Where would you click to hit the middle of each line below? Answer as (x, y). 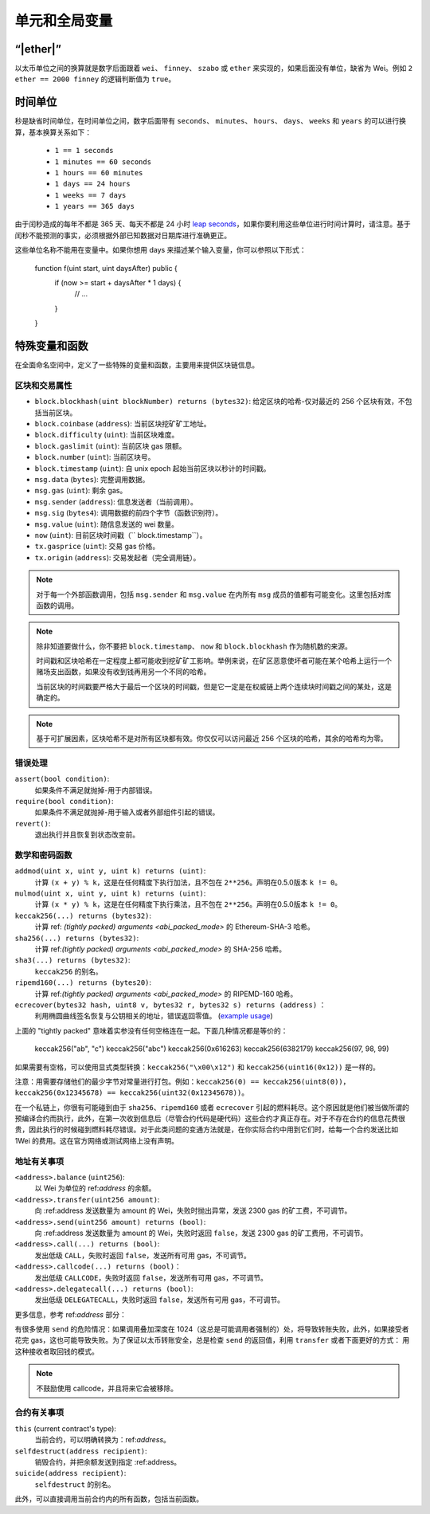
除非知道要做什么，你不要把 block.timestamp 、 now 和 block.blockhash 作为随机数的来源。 (194, 646)
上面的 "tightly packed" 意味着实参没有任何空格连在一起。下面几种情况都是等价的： (151, 1030)
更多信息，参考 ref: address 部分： (70, 1314)
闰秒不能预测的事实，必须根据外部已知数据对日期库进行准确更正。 (123, 235)
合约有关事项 (39, 1413)
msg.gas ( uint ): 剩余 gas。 (81, 491)
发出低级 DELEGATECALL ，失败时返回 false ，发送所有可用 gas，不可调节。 (159, 1300)
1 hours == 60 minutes (99, 173)
